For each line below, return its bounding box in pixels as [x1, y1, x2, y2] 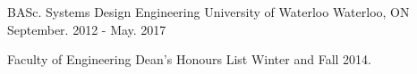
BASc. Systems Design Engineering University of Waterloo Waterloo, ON [7, 3, 410, 21]
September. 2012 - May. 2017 [7, 20, 166, 38]
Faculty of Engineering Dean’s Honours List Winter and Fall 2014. [7, 50, 371, 69]
